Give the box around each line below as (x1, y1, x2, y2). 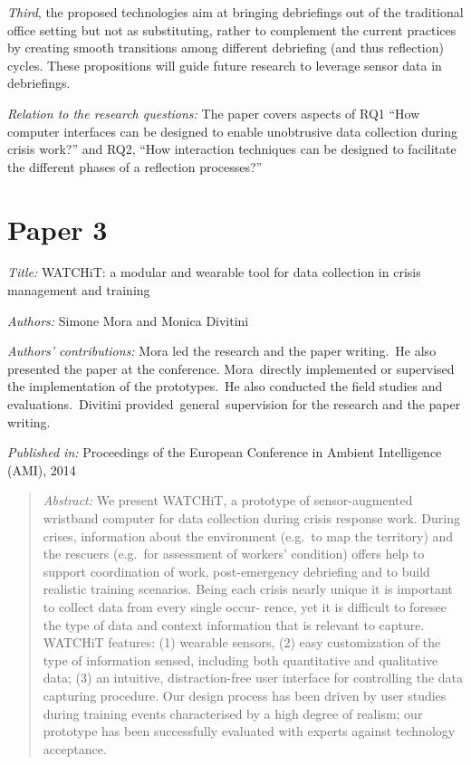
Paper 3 (7, 210, 108, 247)
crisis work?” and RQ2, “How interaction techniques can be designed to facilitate (7, 139, 457, 158)
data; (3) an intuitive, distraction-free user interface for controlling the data (43, 668, 463, 687)
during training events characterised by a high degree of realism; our (43, 703, 423, 722)
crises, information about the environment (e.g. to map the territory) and (43, 526, 454, 545)
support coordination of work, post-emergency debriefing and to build (43, 561, 430, 580)
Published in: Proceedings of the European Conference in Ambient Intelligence (7, 443, 442, 462)
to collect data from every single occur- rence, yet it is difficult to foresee (43, 597, 447, 616)
